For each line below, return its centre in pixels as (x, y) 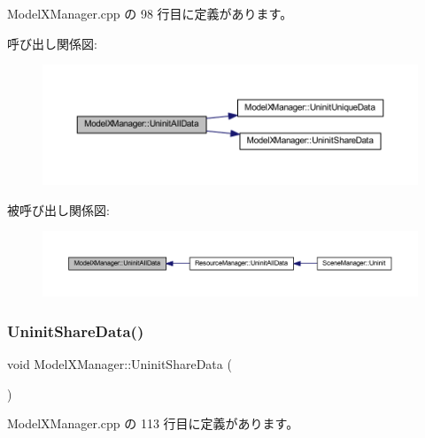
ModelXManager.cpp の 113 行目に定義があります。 (153, 423)
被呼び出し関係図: (58, 209)
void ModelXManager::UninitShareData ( (120, 364)
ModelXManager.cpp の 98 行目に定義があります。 (150, 13)
